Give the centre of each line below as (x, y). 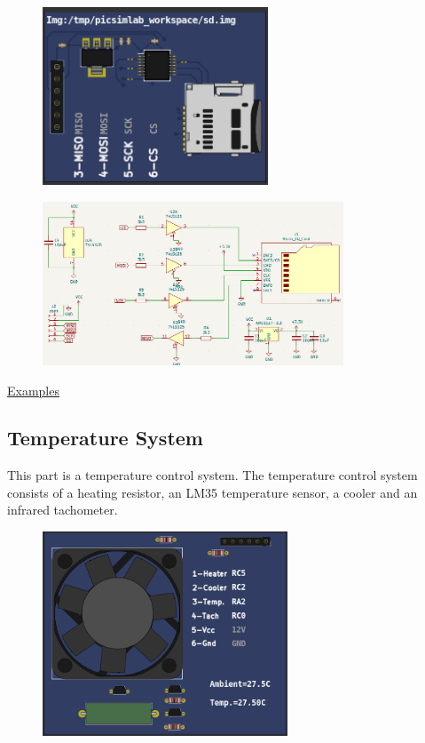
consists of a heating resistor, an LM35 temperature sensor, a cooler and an (212, 492)
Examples (33, 390)
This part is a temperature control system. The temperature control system (212, 475)
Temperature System (105, 438)
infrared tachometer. (63, 510)
